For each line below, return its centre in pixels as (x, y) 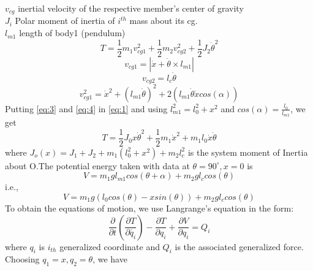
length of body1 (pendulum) (72, 33)
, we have (110, 259)
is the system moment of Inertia (248, 152)
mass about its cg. (164, 21)
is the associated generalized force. (239, 246)
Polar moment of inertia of (65, 21)
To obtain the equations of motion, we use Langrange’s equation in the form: (149, 208)
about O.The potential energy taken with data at (97, 165)
